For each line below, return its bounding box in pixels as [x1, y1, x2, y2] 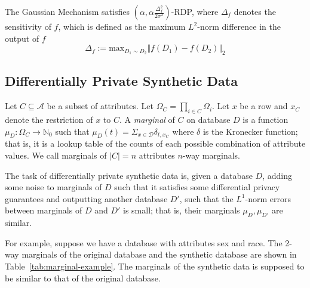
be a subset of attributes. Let [47, 100, 154, 112]
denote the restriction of [5, 113, 93, 125]
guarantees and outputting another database [5, 192, 168, 205]
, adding [262, 169, 293, 181]
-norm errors [245, 192, 291, 205]
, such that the [179, 192, 234, 205]
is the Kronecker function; [202, 125, 298, 137]
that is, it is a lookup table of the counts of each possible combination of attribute [5, 137, 306, 150]
